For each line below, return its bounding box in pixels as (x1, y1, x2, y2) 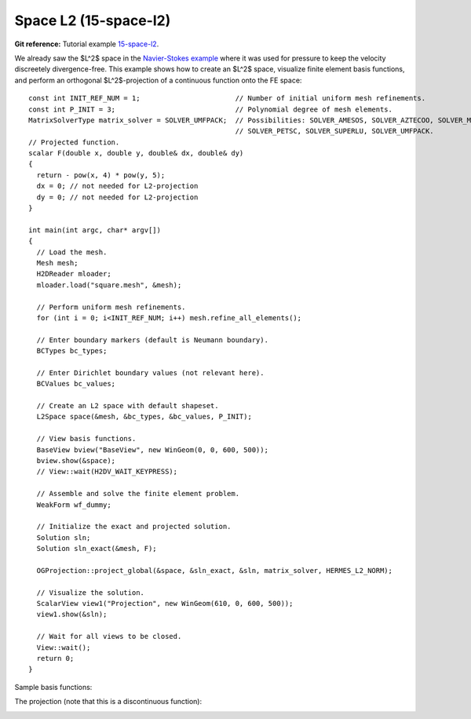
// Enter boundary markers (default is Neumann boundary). (36, 335, 268, 345)
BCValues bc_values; (36, 379, 116, 389)
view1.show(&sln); (36, 610, 108, 619)
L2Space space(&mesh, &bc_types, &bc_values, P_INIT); (36, 412, 253, 422)
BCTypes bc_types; (36, 346, 108, 356)
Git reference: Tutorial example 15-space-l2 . (14, 39, 159, 49)
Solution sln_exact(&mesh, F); (36, 544, 157, 553)
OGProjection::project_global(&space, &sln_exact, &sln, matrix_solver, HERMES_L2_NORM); (36, 566, 392, 575)
